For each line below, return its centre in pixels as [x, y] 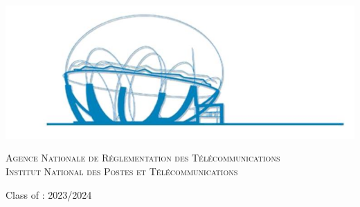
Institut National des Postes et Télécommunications [122, 171]
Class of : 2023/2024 [49, 194]
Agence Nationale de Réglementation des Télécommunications [143, 158]
